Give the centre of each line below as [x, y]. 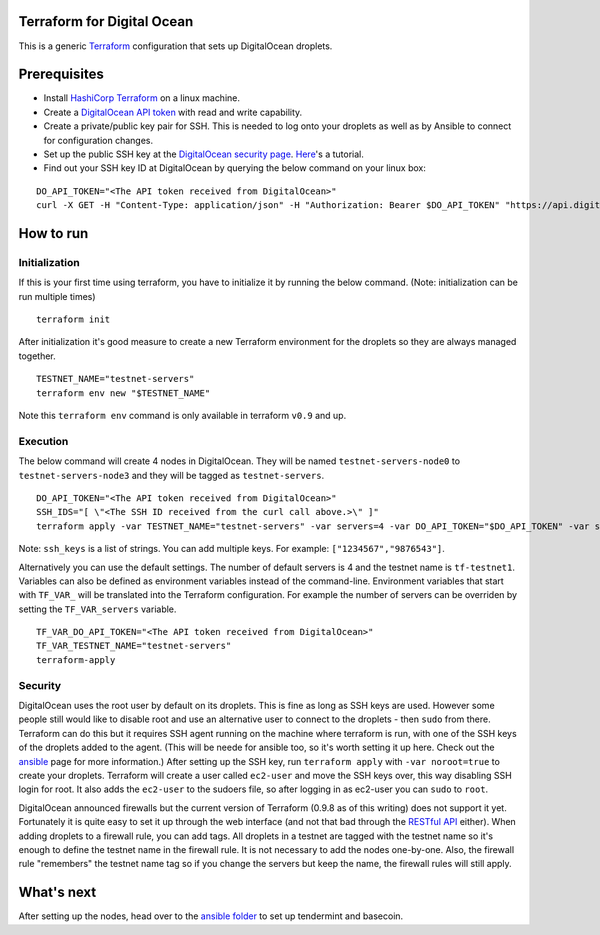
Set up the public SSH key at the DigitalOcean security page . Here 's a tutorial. [203, 154]
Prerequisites [61, 74]
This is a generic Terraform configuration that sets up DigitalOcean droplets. [175, 46]
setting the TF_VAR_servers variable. [97, 609]
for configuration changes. [98, 140]
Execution [43, 441]
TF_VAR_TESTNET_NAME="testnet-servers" [134, 646]
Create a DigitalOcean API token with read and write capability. [173, 112]
